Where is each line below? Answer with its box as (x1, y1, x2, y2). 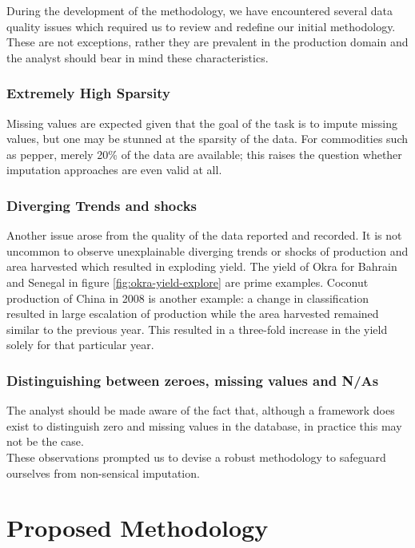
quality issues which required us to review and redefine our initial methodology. (6, 18, 396, 34)
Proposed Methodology (6, 511, 269, 544)
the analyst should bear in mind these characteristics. (6, 49, 269, 66)
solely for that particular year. (6, 336, 154, 353)
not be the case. (6, 433, 84, 450)
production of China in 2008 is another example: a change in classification (6, 289, 369, 306)
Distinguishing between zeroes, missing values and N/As (6, 370, 379, 390)
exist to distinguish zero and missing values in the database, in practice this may (6, 417, 402, 434)
